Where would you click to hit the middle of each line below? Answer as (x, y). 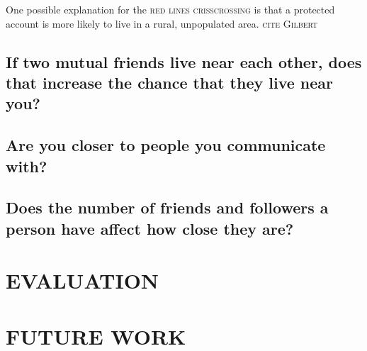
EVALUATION (83, 280)
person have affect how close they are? (150, 228)
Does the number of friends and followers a (167, 207)
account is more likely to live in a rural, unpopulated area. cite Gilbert (162, 23)
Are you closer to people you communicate (166, 145)
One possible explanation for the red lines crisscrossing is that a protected (170, 9)
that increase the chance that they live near (170, 82)
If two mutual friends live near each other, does (184, 61)
